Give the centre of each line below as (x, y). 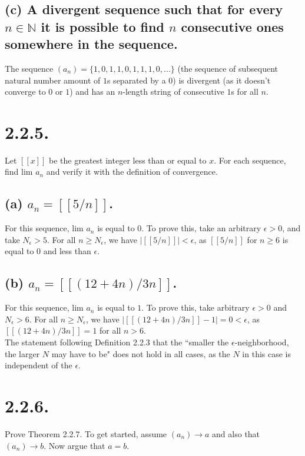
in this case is (267, 353)
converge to (25, 91)
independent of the (39, 365)
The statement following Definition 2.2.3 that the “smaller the (117, 342)
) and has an (92, 91)
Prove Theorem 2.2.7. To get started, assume (86, 433)
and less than (67, 251)
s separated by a (136, 80)
